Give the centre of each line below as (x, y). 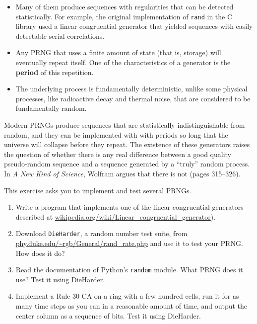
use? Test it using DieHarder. (60, 279)
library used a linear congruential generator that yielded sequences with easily (134, 26)
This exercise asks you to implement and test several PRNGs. (98, 190)
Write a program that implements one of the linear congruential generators (129, 207)
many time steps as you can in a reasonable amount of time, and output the (131, 306)
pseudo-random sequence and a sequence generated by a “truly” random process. (127, 164)
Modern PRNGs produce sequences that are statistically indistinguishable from (125, 125)
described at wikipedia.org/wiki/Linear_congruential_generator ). (116, 216)
